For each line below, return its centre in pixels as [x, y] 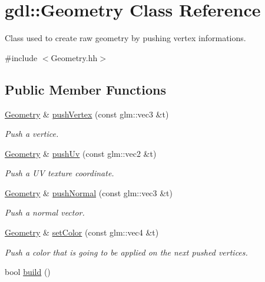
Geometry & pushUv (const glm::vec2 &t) [81, 153]
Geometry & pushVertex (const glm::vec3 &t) [87, 114]
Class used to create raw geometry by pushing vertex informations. [125, 38]
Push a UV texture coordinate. [59, 173]
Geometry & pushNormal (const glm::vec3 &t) [89, 192]
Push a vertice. [32, 134]
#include [21, 57]
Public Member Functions [85, 89]
